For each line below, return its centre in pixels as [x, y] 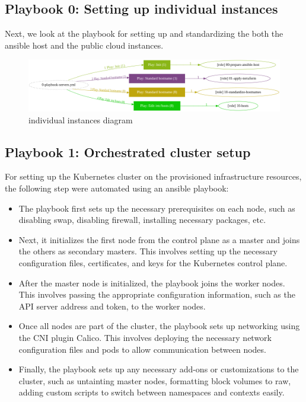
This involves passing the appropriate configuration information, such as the [157, 294]
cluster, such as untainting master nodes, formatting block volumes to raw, [155, 380]
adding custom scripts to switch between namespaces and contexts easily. [152, 392]
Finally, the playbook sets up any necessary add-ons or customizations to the [159, 369]
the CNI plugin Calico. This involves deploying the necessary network [145, 337]
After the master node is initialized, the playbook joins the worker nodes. [152, 283]
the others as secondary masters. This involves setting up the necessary [148, 251]
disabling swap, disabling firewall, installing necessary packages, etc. [142, 220]
